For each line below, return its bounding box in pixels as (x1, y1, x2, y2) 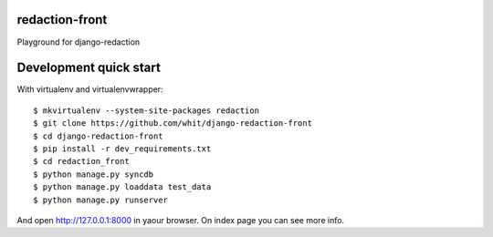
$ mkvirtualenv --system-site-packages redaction (33, 105, 260, 116)
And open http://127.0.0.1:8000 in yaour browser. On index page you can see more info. (16, 214, 345, 225)
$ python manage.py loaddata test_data (33, 182, 212, 192)
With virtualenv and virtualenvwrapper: (16, 84, 163, 95)
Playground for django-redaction (16, 36, 141, 47)
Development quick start (16, 60, 162, 76)
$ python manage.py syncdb (33, 169, 154, 180)
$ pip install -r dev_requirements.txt (33, 143, 212, 154)
